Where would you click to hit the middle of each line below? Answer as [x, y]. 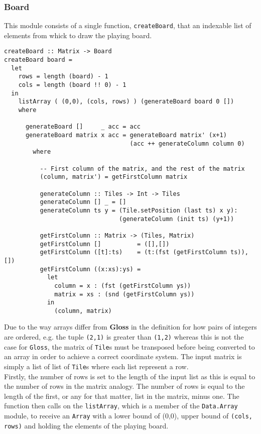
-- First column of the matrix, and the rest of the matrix [142, 169]
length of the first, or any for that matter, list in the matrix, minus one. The [122, 396]
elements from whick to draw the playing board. [78, 35]
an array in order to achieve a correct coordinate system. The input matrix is [123, 356]
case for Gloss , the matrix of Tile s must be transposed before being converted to [129, 346]
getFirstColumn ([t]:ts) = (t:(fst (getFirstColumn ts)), [144, 252]
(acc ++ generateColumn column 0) [187, 143]
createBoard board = [38, 60]
